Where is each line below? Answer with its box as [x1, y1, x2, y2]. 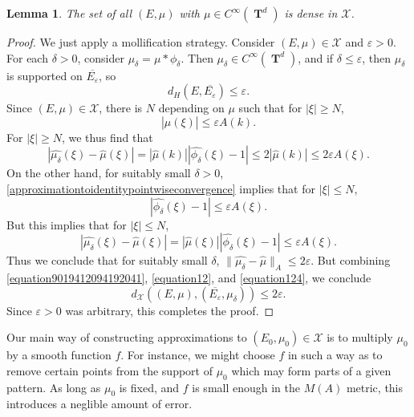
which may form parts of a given [231, 362, 392, 379]
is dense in [284, 5, 338, 21]
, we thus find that [61, 128, 153, 145]
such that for [238, 99, 302, 116]
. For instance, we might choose [120, 346, 275, 363]
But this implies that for [6, 216, 127, 233]
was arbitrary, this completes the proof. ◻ [65, 302, 274, 318]
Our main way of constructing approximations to [6, 329, 247, 346]
